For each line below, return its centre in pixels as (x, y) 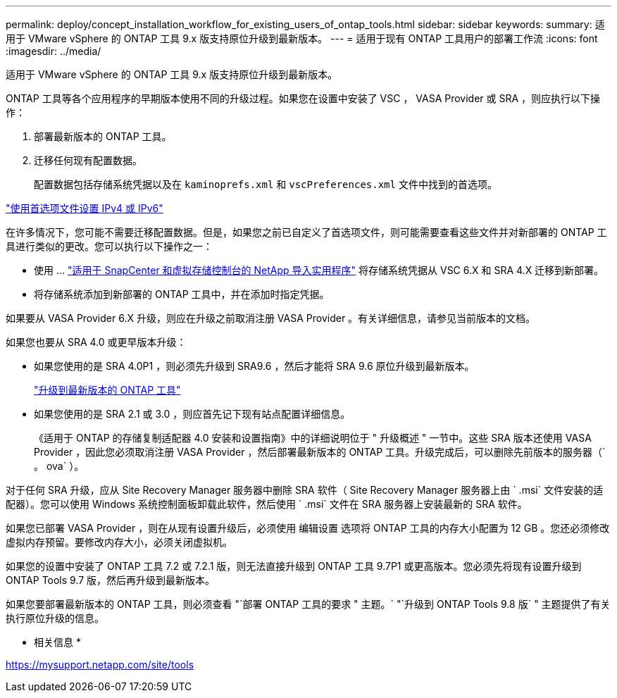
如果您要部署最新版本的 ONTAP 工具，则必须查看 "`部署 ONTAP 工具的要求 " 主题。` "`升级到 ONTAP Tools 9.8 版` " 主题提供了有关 (308, 604)
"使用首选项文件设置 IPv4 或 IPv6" (85, 208)
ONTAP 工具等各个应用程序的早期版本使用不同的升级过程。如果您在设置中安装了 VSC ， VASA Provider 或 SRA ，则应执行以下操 (303, 98)
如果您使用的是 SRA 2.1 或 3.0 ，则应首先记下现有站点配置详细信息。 (192, 414)
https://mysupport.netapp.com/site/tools (100, 665)
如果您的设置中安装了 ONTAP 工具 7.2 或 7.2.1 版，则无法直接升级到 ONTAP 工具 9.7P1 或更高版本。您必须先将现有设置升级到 (294, 566)
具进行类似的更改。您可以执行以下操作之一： (109, 246)
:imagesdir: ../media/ (54, 51)
